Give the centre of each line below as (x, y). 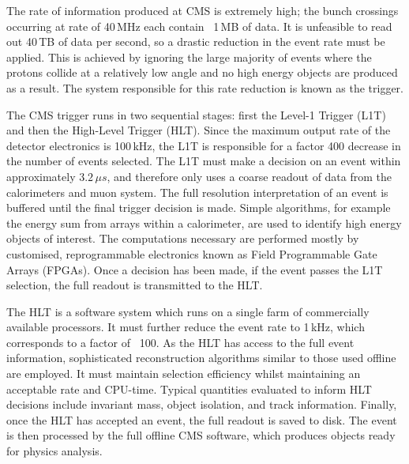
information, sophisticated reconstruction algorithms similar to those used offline (201, 358)
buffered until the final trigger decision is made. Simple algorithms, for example (199, 207)
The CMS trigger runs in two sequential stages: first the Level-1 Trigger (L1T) (196, 114)
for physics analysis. (54, 451)
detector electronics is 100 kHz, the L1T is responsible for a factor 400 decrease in (204, 145)
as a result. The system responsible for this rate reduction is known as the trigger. (205, 87)
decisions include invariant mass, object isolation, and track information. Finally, (202, 404)
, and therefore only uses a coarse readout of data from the (250, 176)
